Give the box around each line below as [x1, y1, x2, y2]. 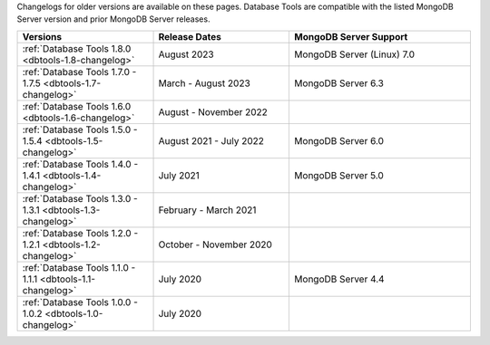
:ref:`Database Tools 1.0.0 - [22, 295, 138, 308]
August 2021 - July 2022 [158, 134, 265, 147]
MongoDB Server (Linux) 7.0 [294, 48, 416, 61]
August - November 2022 [158, 105, 268, 118]
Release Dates [158, 30, 221, 43]
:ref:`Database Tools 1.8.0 [22, 42, 132, 54]
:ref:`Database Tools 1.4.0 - [22, 158, 139, 170]
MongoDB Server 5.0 [294, 168, 385, 181]
